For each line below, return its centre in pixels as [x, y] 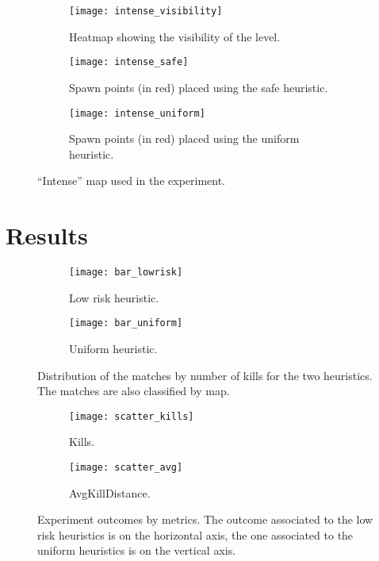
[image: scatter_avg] [126, 467]
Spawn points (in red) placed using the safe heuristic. [199, 87]
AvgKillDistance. [110, 492]
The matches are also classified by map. [134, 391]
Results [47, 235]
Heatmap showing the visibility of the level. [175, 36]
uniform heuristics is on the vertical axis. [137, 550]
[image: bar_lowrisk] [126, 273]
